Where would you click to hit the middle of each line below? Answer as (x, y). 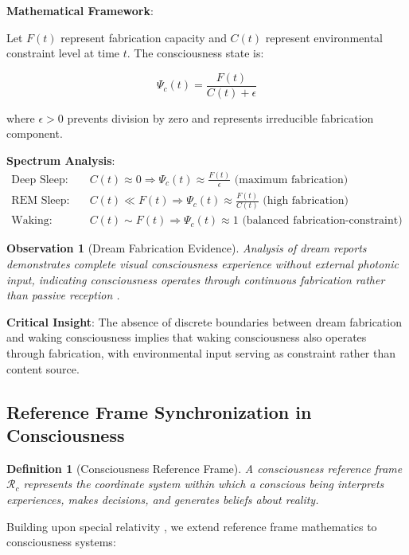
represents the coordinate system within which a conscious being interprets (204, 484)
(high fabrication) (306, 201)
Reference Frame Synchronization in (159, 411)
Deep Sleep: (40, 180)
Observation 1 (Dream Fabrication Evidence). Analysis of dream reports (187, 248)
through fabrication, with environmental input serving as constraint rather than (201, 353)
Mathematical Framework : (80, 10)
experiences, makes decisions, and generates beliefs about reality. (163, 500)
